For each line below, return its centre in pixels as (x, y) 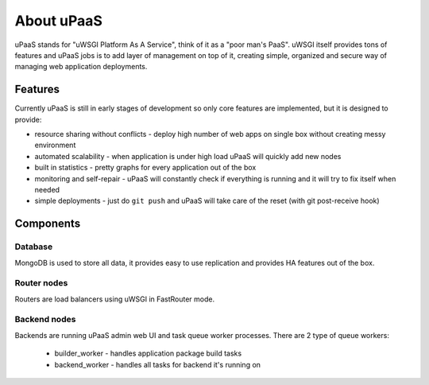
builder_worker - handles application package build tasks (148, 353)
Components (48, 224)
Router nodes (41, 283)
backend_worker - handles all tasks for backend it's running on (158, 364)
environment (55, 145)
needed (47, 189)
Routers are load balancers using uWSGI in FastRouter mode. (114, 299)
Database (34, 247)
